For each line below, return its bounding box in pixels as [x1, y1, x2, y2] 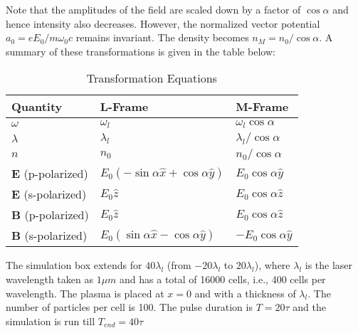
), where [254, 258, 290, 273]
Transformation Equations [86, 70, 217, 87]
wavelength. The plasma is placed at [6, 285, 164, 300]
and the [293, 300, 326, 314]
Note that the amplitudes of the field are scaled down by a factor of [6, 2, 301, 16]
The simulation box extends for [6, 258, 142, 273]
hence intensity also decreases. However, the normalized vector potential [6, 16, 320, 31]
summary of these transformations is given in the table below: [6, 43, 275, 58]
